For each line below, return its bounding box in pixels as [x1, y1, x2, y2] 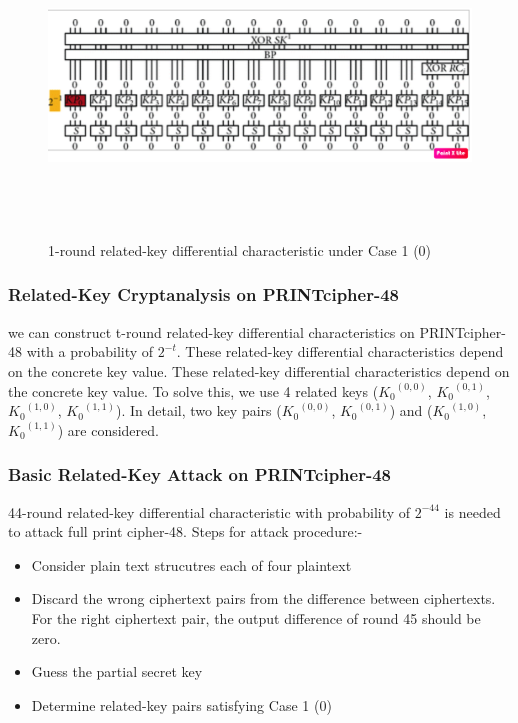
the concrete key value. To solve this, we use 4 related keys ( [8, 380, 379, 401]
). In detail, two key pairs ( [115, 400, 282, 421]
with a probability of [26, 341, 154, 362]
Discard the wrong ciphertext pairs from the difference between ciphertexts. [31, 588, 496, 609]
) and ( [389, 400, 433, 421]
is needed [444, 501, 501, 522]
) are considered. [57, 419, 159, 440]
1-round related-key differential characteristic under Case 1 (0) [48, 239, 432, 260]
